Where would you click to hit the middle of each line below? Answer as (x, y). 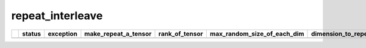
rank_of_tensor (181, 34)
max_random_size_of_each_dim (257, 34)
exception (63, 34)
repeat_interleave (57, 16)
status (32, 34)
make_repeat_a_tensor (118, 34)
